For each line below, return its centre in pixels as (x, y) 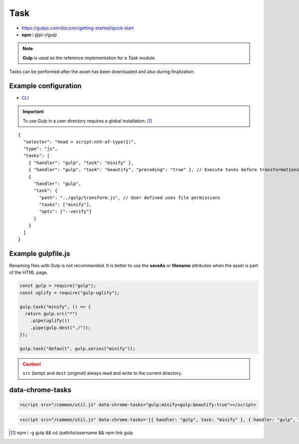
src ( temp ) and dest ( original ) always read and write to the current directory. (102, 373)
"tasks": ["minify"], (66, 205)
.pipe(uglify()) (50, 321)
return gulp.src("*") (52, 314)
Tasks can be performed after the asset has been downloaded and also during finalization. (102, 72)
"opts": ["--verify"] (66, 212)
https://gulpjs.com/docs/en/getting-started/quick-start (78, 28)
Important (33, 112)
